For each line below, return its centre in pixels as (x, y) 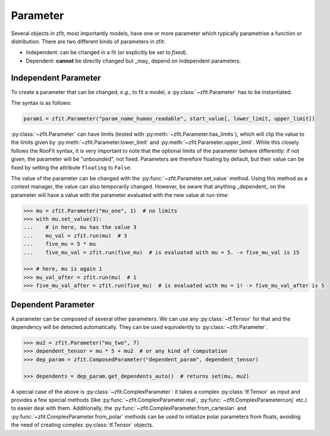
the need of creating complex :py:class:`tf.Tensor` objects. (82, 425)
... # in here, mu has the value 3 (80, 227)
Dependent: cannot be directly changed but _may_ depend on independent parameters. (133, 61)
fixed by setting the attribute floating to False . (71, 167)
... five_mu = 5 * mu (60, 244)
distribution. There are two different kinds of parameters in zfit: (88, 41)
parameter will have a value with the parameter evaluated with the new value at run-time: (120, 195)
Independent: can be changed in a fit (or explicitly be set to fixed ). (107, 52)
